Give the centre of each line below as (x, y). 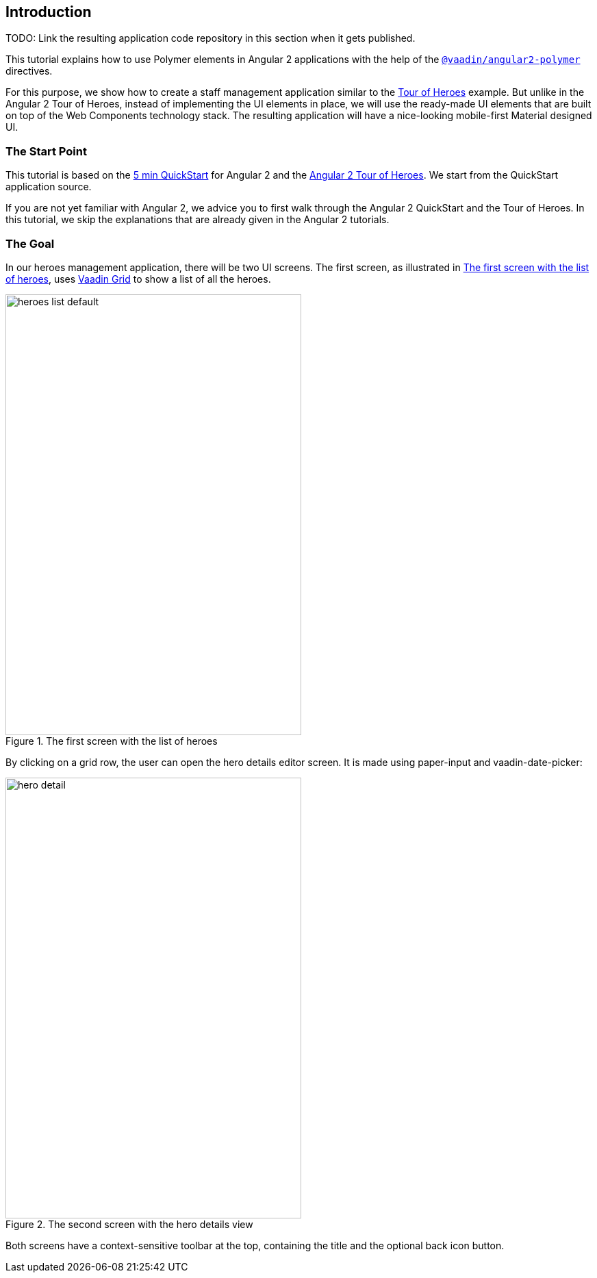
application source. (49, 187)
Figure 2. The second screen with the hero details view (129, 1224)
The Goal (30, 243)
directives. (29, 71)
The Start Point (46, 151)
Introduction (49, 12)
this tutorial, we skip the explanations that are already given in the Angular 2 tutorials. (198, 220)
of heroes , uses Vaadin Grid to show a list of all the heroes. (138, 279)
